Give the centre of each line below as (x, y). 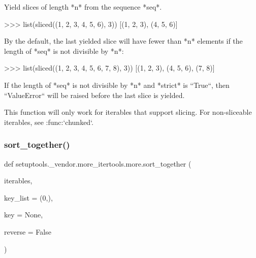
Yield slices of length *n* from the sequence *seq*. (83, 7)
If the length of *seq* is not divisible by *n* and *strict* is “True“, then (117, 85)
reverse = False (28, 231)
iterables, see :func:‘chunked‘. (49, 122)
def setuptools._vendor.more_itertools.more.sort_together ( (98, 163)
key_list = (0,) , (28, 197)
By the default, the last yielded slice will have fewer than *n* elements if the (123, 41)
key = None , (24, 215)
